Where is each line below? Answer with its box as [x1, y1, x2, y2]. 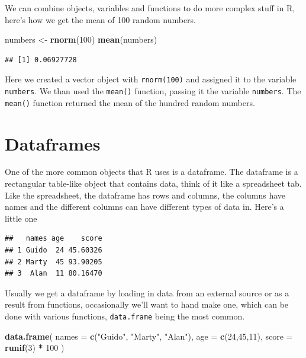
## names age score [5, 234, 102, 243]
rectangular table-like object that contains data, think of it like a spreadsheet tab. [5, 177, 302, 190]
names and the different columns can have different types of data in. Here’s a [5, 200, 284, 213]
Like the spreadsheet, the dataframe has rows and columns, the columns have [5, 188, 286, 201]
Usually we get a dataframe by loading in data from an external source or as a [5, 286, 289, 299]
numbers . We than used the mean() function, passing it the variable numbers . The [5, 85, 301, 97]
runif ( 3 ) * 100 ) [5, 341, 65, 354]
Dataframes [5, 131, 101, 155]
